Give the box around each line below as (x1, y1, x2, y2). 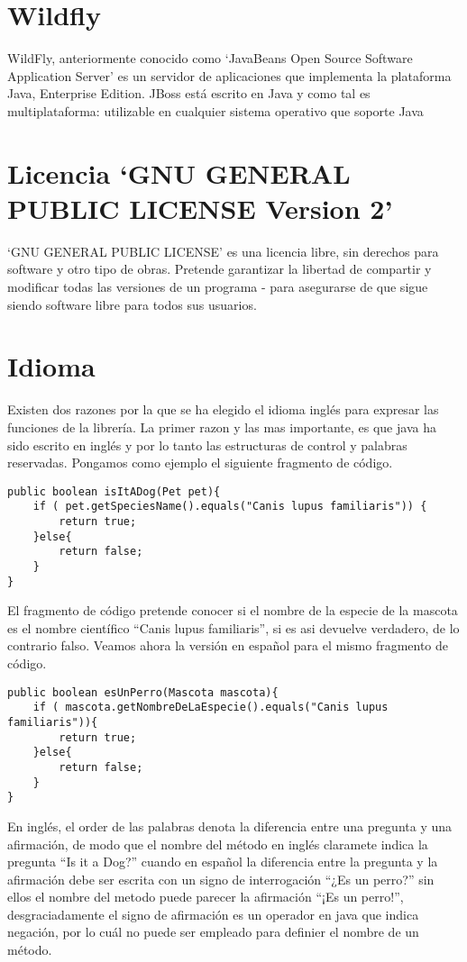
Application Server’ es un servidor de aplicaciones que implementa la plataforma (7, 66, 452, 85)
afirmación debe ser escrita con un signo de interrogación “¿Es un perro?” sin (7, 869, 435, 888)
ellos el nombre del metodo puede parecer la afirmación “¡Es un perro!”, (7, 887, 404, 906)
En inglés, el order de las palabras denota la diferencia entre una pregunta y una (7, 816, 453, 835)
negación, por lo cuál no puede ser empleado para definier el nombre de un (7, 922, 419, 941)
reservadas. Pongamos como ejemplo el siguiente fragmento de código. (7, 453, 393, 472)
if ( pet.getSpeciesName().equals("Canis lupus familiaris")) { (32, 500, 427, 513)
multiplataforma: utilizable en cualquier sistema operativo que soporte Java (7, 101, 424, 120)
